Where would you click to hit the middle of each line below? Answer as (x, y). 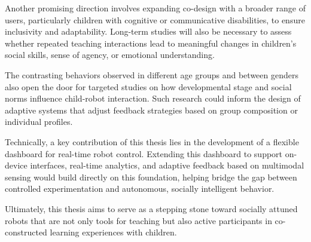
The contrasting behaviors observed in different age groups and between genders (152, 74)
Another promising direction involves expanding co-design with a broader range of (155, 8)
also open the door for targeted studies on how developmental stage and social (148, 86)
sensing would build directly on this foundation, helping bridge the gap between (151, 177)
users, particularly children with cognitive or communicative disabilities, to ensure (155, 19)
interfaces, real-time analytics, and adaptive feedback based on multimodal (167, 165)
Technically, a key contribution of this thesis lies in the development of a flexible (152, 141)
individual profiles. (39, 122)
